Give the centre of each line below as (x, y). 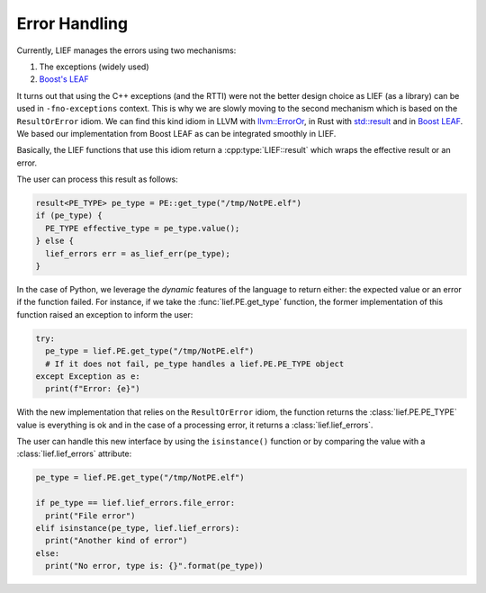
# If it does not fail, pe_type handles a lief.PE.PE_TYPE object (195, 364)
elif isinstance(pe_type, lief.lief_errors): (138, 528)
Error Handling (72, 23)
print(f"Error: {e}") (93, 389)
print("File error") (90, 516)
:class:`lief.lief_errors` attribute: (74, 454)
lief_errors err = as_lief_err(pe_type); (138, 253)
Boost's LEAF (64, 79)
